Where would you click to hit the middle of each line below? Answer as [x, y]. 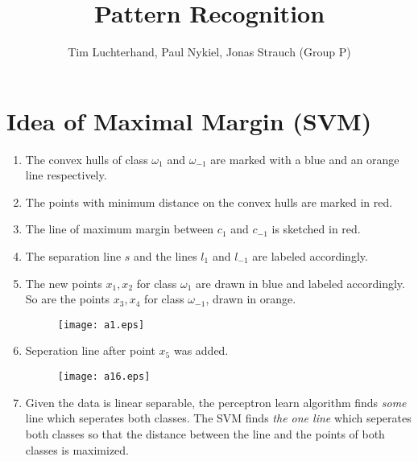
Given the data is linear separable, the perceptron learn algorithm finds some [216, 402]
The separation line [73, 256]
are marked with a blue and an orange [305, 159]
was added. [201, 350]
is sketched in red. [316, 229]
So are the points [68, 299]
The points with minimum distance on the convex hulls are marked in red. [209, 202]
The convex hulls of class [87, 159]
